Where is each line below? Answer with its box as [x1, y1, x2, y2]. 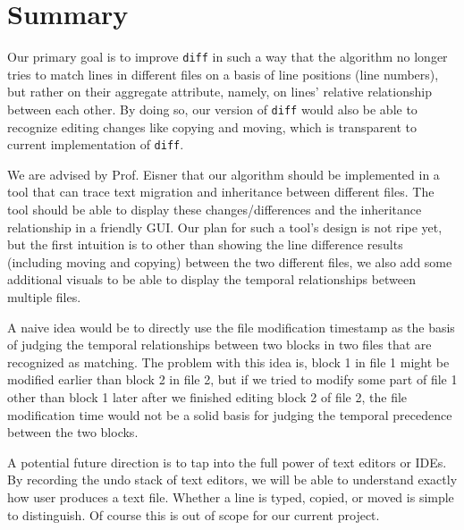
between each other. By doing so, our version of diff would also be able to [7, 99, 418, 118]
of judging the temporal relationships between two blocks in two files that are [7, 335, 432, 354]
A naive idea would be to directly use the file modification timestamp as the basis [7, 317, 455, 336]
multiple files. [7, 288, 81, 307]
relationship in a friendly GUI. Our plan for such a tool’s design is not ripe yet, [7, 217, 443, 236]
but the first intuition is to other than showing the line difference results [7, 235, 403, 254]
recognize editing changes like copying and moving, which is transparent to [7, 117, 418, 136]
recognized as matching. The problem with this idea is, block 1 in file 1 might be [7, 352, 450, 371]
